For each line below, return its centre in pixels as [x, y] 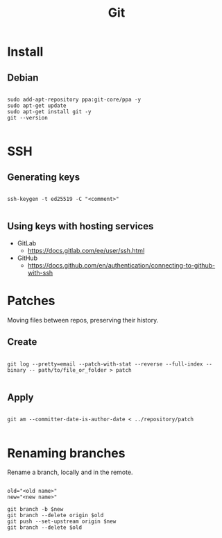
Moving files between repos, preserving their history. [83, 320]
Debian [23, 78]
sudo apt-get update [37, 106]
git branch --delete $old [44, 528]
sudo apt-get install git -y [49, 112]
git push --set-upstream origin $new [62, 522]
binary [17, 370]
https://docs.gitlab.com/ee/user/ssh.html [86, 250]
